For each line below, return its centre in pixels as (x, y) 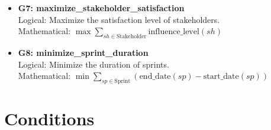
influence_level (174, 32)
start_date (221, 77)
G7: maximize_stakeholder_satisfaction (101, 8)
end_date (155, 77)
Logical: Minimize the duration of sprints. (93, 64)
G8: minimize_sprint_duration (83, 52)
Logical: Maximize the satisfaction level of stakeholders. (119, 19)
